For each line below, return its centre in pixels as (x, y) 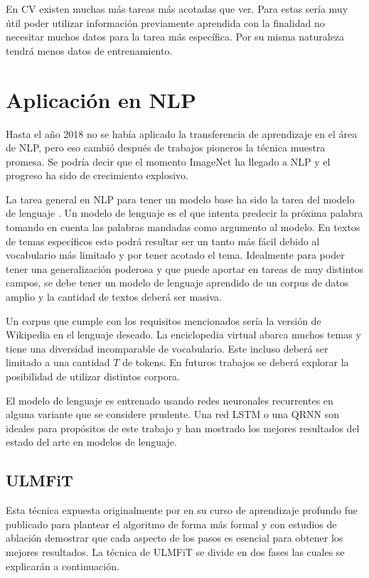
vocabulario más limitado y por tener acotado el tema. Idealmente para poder (175, 255)
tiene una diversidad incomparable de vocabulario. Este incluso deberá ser (167, 348)
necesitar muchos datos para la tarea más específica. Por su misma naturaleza (175, 37)
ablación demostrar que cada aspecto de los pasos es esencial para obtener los (175, 538)
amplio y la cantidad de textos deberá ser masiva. (114, 297)
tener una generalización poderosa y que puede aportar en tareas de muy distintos (184, 268)
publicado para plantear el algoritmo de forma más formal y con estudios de (171, 524)
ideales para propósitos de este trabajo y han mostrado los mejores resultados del (183, 428)
